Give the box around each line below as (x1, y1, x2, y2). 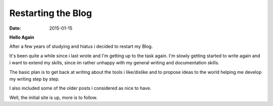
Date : (9, 25, 21, 31)
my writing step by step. (9, 76, 60, 82)
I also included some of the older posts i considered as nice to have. (9, 85, 152, 91)
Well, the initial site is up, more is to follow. (9, 94, 98, 100)
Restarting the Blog (9, 8, 92, 19)
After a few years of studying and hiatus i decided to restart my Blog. (9, 43, 153, 50)
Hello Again (9, 34, 34, 40)
